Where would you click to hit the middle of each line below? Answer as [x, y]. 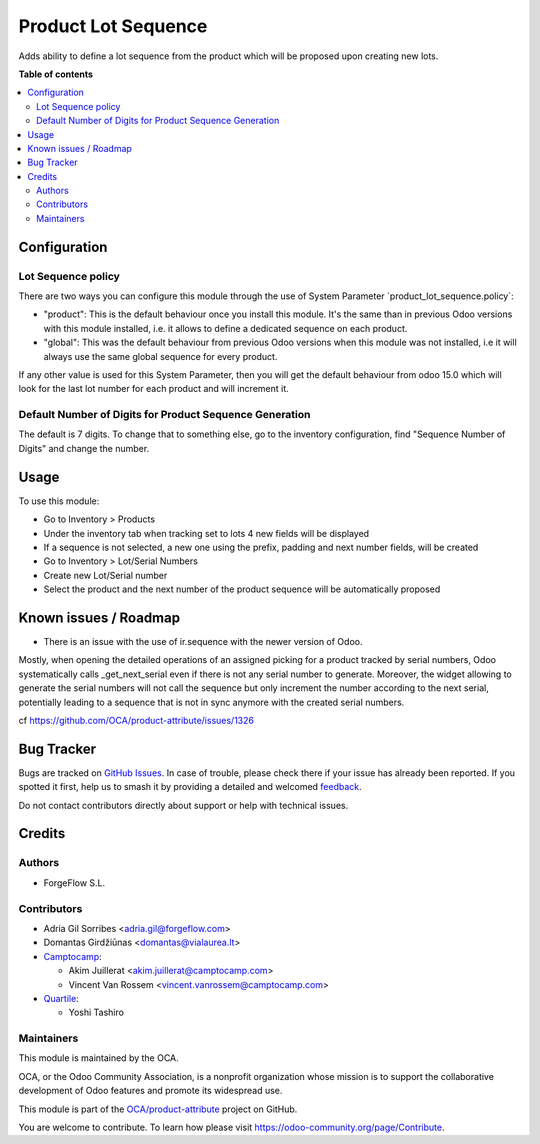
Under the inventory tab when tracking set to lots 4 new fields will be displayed [206, 533]
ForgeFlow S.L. [74, 882]
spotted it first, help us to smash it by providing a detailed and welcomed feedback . [190, 787]
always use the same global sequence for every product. [160, 356]
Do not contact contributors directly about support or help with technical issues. [183, 805]
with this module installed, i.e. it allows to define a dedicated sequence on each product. [225, 328]
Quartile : [61, 998]
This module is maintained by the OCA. [98, 1058]
